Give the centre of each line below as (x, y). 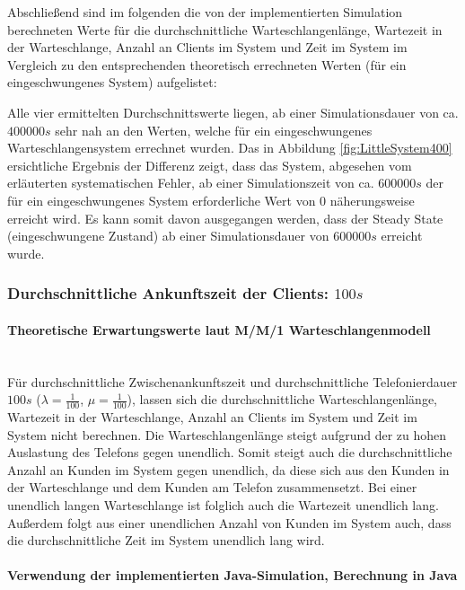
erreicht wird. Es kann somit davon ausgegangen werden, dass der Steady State (225, 218)
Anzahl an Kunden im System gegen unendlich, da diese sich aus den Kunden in (228, 469)
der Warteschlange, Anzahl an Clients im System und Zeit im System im (207, 47)
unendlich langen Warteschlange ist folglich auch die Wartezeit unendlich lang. (223, 504)
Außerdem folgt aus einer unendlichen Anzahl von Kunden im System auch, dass (229, 522)
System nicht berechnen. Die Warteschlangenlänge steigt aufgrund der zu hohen (227, 434)
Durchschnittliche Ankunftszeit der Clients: (168, 293)
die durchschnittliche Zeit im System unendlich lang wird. (166, 540)
